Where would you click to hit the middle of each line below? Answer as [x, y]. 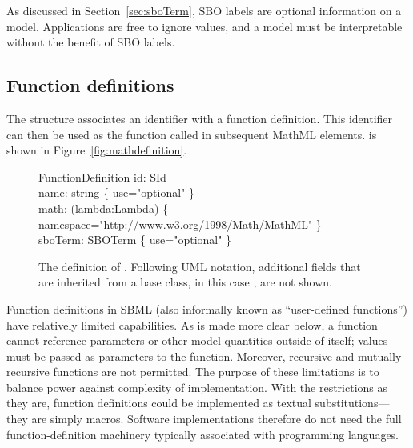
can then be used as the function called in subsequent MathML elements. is [192, 134]
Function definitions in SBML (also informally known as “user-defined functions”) [207, 308]
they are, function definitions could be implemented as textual [159, 403]
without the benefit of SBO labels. [91, 42]
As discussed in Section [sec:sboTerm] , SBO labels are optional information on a [204, 10]
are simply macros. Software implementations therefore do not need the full [217, 419]
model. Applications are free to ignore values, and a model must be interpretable [204, 26]
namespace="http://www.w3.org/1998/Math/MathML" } [180, 224]
